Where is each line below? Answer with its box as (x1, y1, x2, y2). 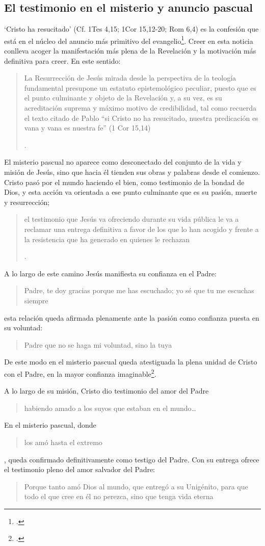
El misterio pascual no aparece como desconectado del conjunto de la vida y (4, 157, 242, 167)
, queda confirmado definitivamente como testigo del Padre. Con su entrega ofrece (4, 454, 259, 464)
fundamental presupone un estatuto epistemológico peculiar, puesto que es (24, 82, 256, 93)
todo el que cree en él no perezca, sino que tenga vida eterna (24, 491, 214, 502)
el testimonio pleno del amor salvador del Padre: (4, 464, 155, 475)
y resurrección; (4, 196, 50, 207)
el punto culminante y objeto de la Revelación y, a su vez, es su (24, 92, 222, 103)
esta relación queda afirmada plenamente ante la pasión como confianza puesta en (4, 312, 259, 323)
